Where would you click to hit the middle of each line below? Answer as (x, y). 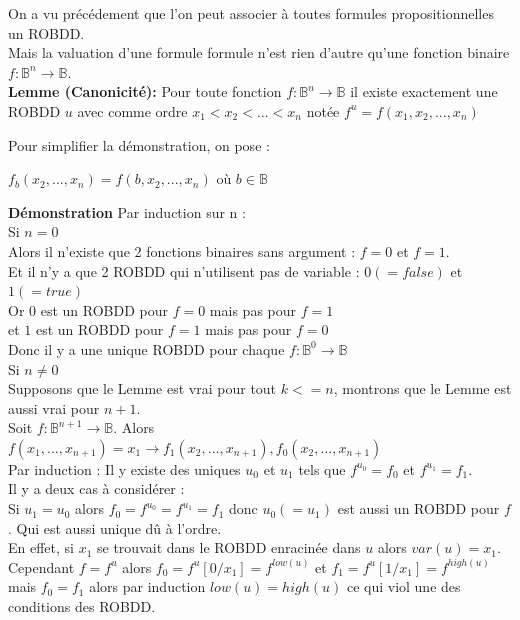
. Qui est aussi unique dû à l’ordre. (115, 527)
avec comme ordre (132, 110)
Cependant (41, 566)
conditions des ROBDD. (82, 606)
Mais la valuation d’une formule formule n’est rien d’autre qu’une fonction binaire (259, 52)
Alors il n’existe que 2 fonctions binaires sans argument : (182, 250)
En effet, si (41, 547)
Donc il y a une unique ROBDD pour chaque (146, 348)
